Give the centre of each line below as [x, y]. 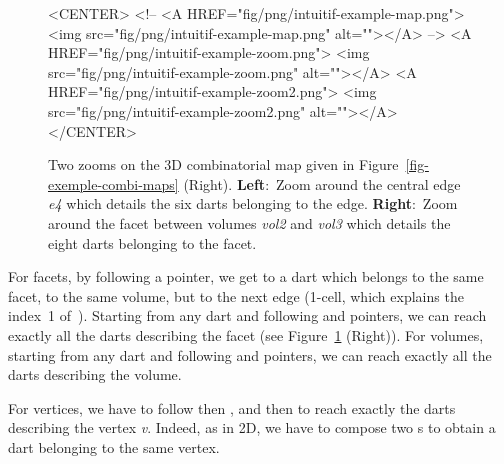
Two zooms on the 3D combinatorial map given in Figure [223, 164]
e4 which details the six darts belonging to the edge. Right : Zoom [253, 203]
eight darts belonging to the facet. [152, 242]
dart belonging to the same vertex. [114, 446]
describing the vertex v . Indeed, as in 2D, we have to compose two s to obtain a [252, 427]
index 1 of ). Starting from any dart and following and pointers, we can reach [247, 315]
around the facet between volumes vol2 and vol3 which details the [249, 222]
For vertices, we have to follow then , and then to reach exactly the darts [232, 407]
